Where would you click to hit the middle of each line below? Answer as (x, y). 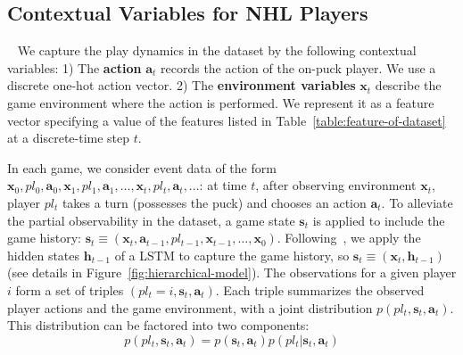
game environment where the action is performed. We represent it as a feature (221, 102)
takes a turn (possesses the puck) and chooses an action (214, 202)
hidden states (44, 255)
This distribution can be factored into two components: (158, 325)
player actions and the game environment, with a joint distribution (190, 307)
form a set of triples (70, 289)
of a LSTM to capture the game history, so (232, 255)
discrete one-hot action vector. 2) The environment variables (182, 85)
